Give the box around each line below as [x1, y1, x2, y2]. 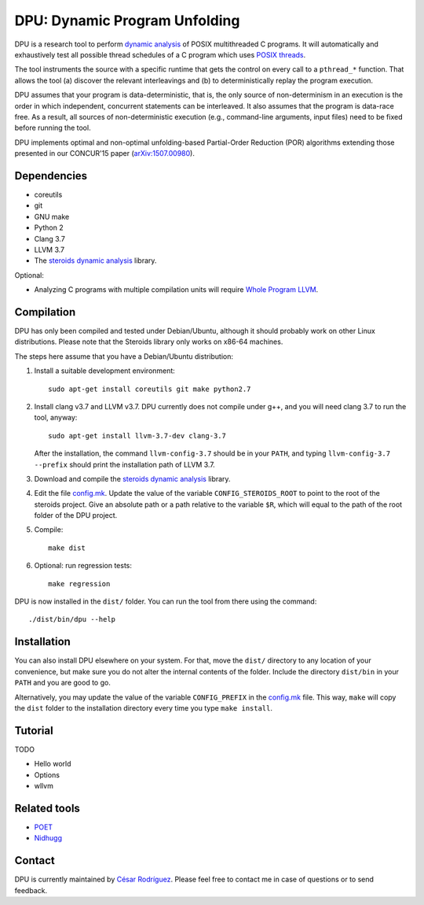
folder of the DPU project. [34, 511, 118, 520]
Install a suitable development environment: [34, 366, 176, 375]
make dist [48, 543, 86, 552]
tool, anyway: [34, 413, 78, 423]
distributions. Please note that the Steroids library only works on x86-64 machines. [14, 337, 283, 346]
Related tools [14, 801, 80, 814]
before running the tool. [14, 123, 91, 133]
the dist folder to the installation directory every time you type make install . [14, 703, 273, 712]
